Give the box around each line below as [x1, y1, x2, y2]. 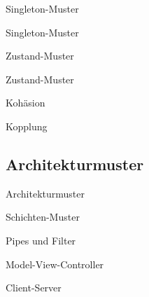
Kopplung [6, 118, 48, 133]
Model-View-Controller [6, 256, 104, 271]
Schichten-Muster [6, 209, 80, 224]
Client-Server [6, 280, 62, 295]
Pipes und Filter [6, 233, 76, 247]
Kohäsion [6, 95, 45, 110]
